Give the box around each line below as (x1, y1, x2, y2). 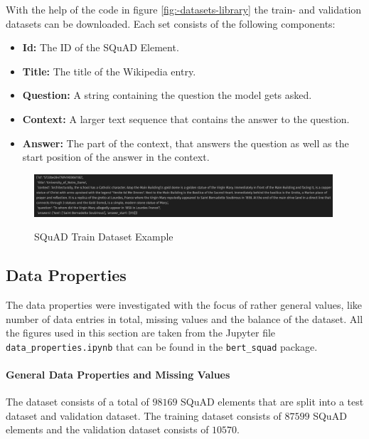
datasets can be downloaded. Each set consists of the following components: (6, 16, 336, 31)
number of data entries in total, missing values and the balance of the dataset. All (6, 311, 363, 326)
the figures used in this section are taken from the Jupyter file (6, 325, 276, 340)
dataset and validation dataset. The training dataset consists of (6, 408, 282, 423)
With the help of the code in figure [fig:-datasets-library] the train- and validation (6, 2, 362, 16)
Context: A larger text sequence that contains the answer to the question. (22, 111, 350, 126)
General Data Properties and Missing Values (6, 367, 230, 382)
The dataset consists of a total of (6, 394, 149, 409)
